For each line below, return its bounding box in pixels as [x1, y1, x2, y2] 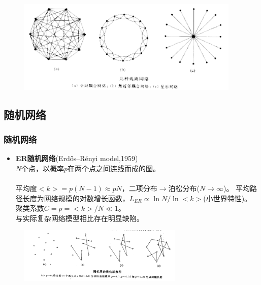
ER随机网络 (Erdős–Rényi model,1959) [15, 153, 138, 164]
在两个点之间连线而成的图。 [68, 163, 160, 173]
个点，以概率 [21, 163, 64, 173]
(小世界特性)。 [203, 193, 252, 203]
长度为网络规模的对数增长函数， [22, 193, 129, 203]
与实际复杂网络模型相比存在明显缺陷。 [15, 212, 144, 223]
